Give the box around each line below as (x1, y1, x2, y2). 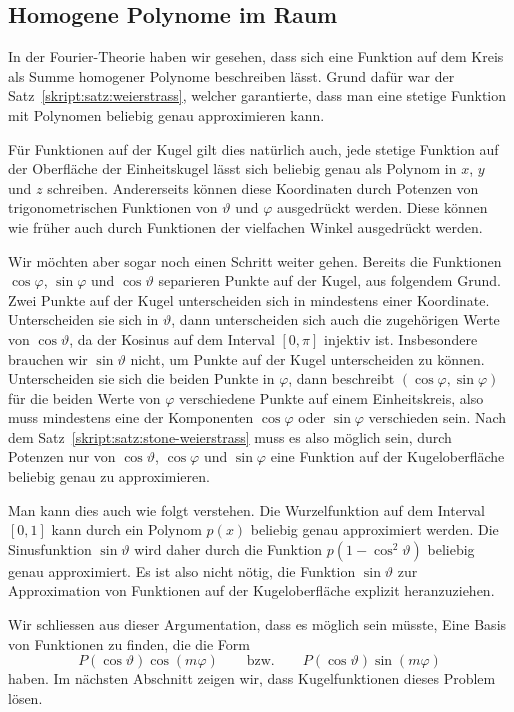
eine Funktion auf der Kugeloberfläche (270, 446, 505, 467)
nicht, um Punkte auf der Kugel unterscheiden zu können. (130, 348, 485, 369)
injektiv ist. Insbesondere (323, 328, 478, 349)
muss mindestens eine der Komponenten (8, 407, 254, 428)
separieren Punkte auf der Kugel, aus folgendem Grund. (158, 270, 501, 291)
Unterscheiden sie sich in (8, 309, 159, 330)
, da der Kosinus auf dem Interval (69, 328, 275, 349)
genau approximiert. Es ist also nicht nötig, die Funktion (8, 560, 356, 581)
